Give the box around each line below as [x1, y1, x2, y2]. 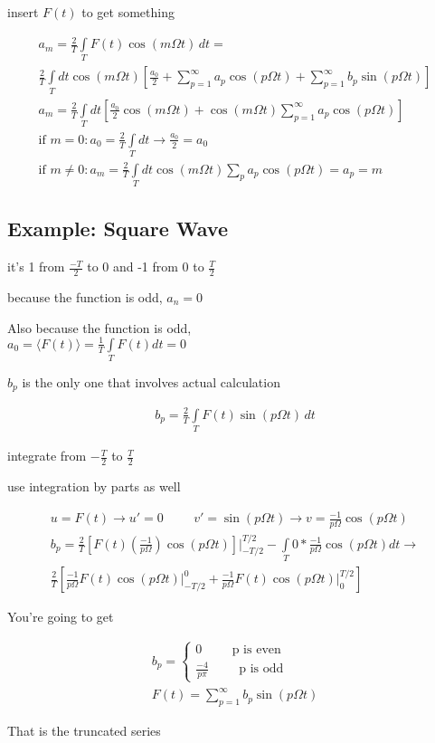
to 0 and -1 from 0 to [87, 257, 204, 276]
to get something [81, 3, 175, 21]
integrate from [7, 446, 87, 465]
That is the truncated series [7, 720, 161, 739]
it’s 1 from [7, 257, 65, 276]
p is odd [239, 662, 284, 676]
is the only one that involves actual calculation [22, 373, 280, 391]
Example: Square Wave [7, 214, 228, 243]
